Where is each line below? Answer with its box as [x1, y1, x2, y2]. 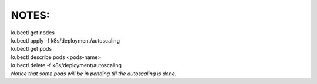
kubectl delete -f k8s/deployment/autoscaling [11, 62, 122, 69]
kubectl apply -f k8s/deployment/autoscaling [11, 37, 120, 44]
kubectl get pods [11, 45, 52, 52]
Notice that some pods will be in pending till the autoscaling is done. [11, 70, 177, 77]
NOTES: [11, 9, 50, 22]
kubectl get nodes [11, 29, 55, 36]
